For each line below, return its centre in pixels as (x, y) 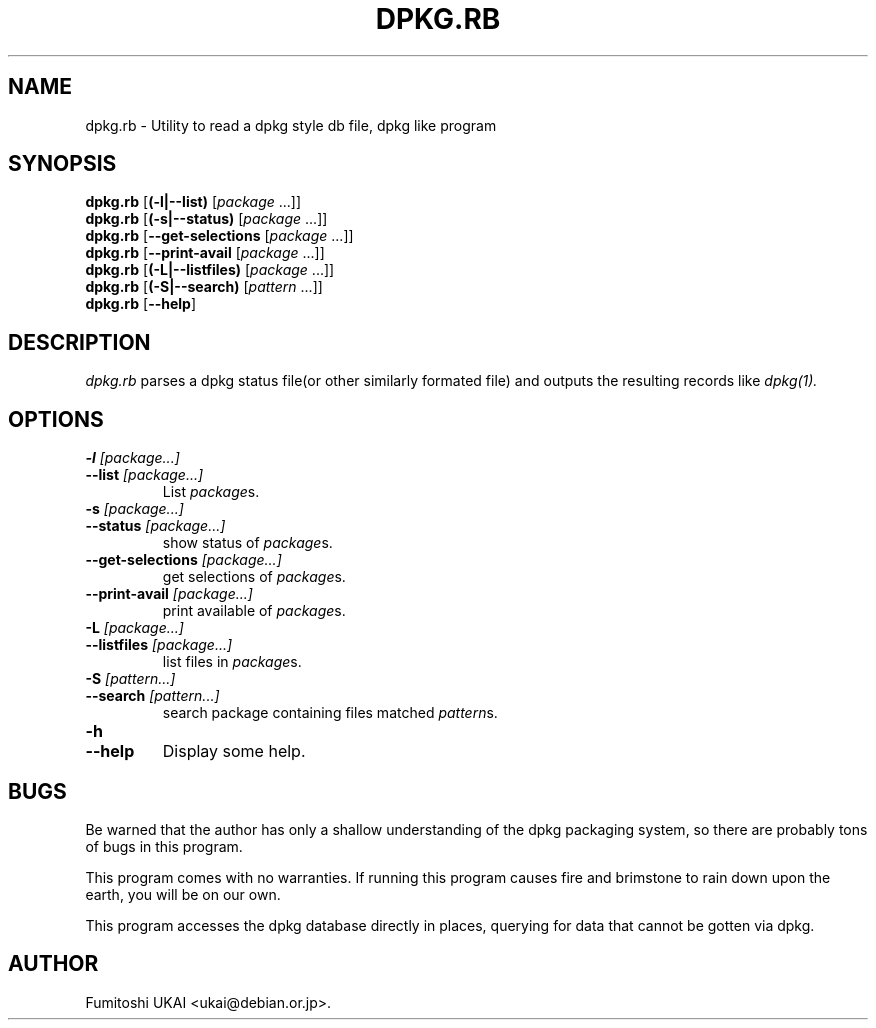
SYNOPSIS (62, 164)
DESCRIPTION (79, 342)
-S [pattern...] (130, 679)
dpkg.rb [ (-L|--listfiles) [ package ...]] (210, 270)
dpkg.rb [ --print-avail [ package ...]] (205, 253)
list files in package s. (232, 662)
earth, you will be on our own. (183, 894)
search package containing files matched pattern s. (330, 713)
